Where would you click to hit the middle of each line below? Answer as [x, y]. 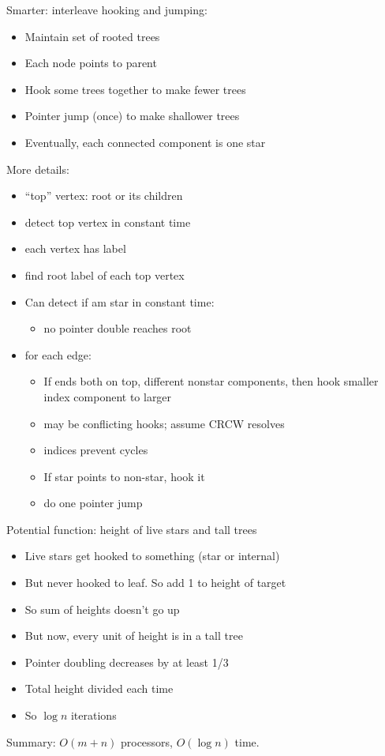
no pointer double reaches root [118, 328]
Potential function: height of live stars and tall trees [132, 529]
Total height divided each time [99, 688]
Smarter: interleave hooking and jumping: [107, 9]
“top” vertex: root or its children [104, 196]
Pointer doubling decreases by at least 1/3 [127, 662]
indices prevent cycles [96, 450]
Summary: [31, 741]
